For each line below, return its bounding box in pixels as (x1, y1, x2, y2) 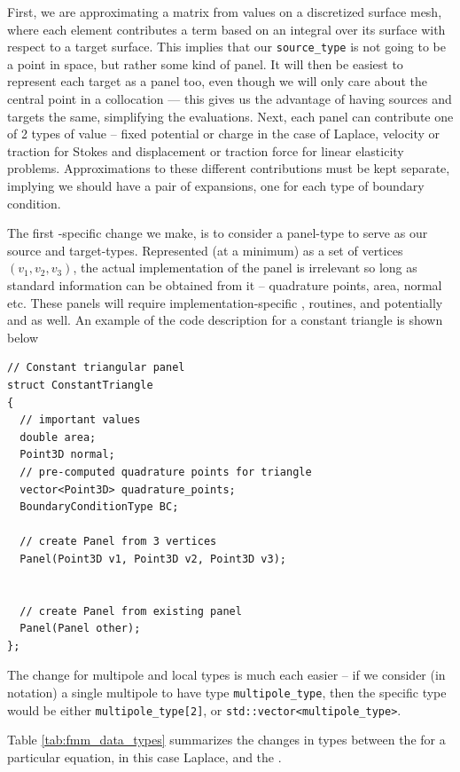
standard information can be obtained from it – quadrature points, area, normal (7, 275, 442, 294)
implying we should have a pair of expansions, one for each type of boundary (7, 177, 425, 194)
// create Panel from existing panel (19, 604, 242, 618)
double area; (19, 430, 97, 444)
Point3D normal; (19, 448, 115, 461)
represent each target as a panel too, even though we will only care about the (7, 72, 427, 91)
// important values (19, 414, 141, 427)
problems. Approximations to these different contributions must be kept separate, (7, 159, 450, 177)
